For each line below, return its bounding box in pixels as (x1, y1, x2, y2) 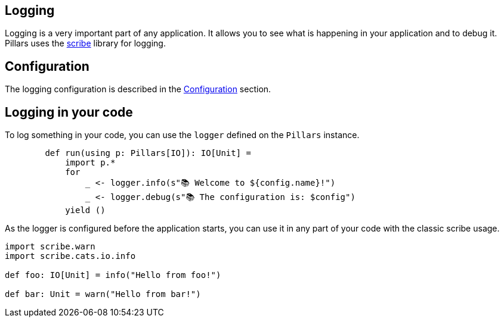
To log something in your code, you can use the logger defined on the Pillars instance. (5, 130, 360, 140)
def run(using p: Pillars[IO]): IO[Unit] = (45, 148, 252, 158)
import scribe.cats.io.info (5, 251, 136, 261)
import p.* (65, 158, 116, 168)
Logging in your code (5, 104, 133, 120)
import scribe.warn (5, 242, 95, 252)
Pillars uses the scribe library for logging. (5, 38, 166, 49)
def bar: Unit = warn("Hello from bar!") (5, 289, 201, 299)
